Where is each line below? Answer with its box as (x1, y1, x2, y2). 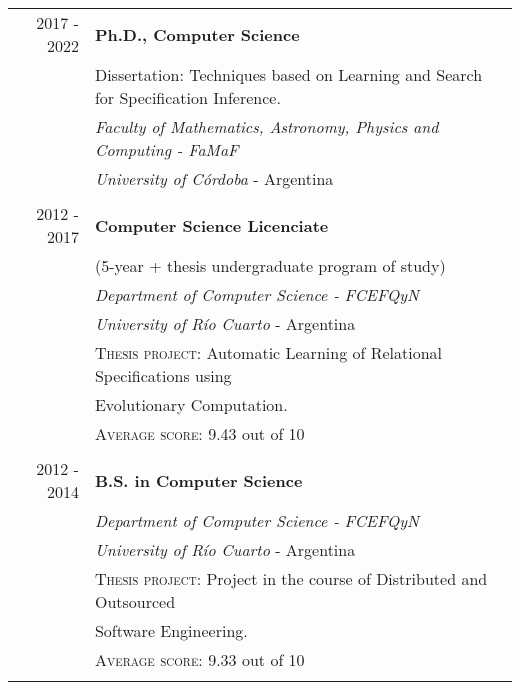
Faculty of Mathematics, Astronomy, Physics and (94, 115, 439, 138)
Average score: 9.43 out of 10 (94, 422, 305, 445)
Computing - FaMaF (94, 138, 239, 161)
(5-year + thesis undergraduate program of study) (94, 254, 446, 277)
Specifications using (94, 364, 232, 387)
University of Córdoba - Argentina (94, 167, 334, 190)
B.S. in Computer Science (94, 468, 303, 492)
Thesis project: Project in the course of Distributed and (94, 567, 488, 590)
